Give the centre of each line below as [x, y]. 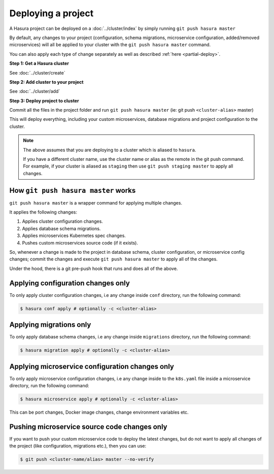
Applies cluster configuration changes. [63, 221]
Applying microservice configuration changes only [92, 366]
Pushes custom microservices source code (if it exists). [80, 243]
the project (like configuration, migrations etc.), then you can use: [78, 446]
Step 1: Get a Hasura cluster [39, 63]
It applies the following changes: [43, 212]
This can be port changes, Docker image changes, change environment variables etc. [99, 412]
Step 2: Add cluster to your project [46, 82]
